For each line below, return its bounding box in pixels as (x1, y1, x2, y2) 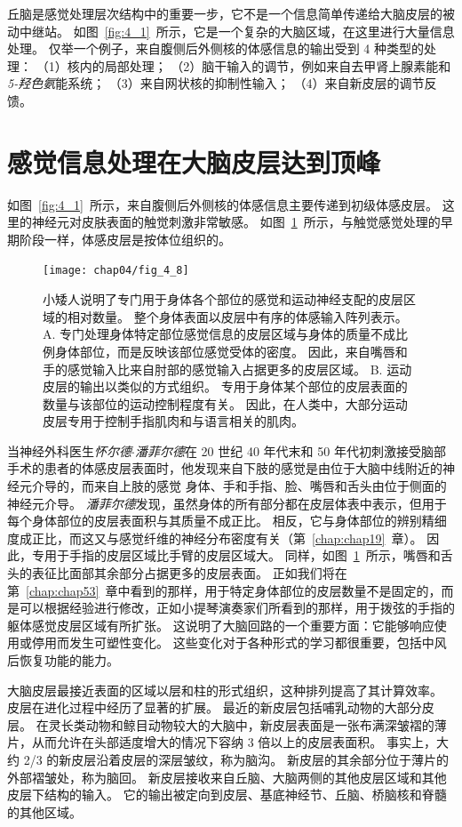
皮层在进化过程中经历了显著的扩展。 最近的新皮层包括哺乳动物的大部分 (7, 698, 422, 717)
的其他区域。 (7, 802, 82, 821)
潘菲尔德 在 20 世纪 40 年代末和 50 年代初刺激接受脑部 (134, 441, 446, 460)
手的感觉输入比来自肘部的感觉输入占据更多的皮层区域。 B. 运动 (43, 359, 412, 378)
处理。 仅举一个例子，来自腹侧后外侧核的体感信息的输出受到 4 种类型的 (7, 39, 424, 58)
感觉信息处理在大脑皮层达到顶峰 (7, 143, 381, 180)
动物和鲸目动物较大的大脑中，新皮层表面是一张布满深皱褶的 (85, 715, 434, 734)
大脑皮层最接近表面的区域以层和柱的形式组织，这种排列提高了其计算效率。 (7, 680, 442, 699)
